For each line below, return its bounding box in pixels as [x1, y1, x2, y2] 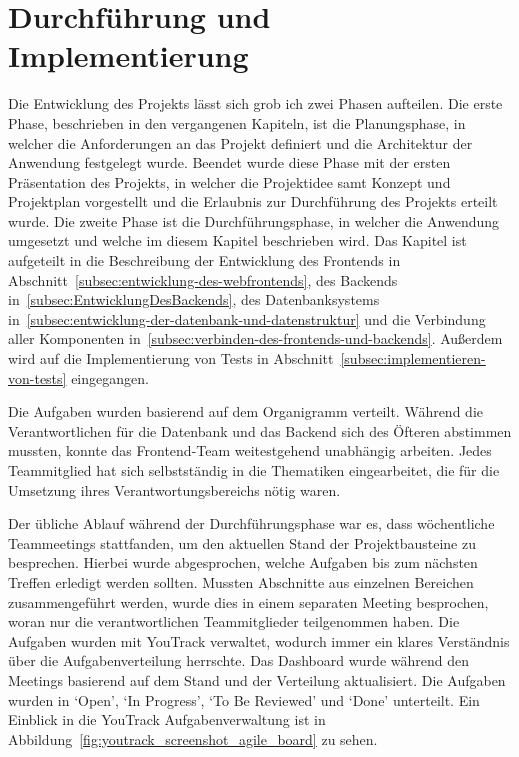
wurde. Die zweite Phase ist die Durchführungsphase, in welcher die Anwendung [8, 210, 500, 231]
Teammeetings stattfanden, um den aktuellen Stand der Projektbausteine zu [8, 532, 476, 553]
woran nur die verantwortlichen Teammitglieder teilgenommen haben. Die [8, 611, 460, 632]
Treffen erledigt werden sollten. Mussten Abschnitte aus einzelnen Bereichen [8, 571, 474, 592]
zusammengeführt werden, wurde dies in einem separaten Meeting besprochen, [8, 591, 489, 612]
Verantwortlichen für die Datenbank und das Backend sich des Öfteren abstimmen [8, 420, 512, 441]
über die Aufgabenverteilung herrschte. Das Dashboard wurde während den [8, 650, 469, 671]
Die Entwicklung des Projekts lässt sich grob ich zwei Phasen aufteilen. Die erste [8, 93, 503, 114]
